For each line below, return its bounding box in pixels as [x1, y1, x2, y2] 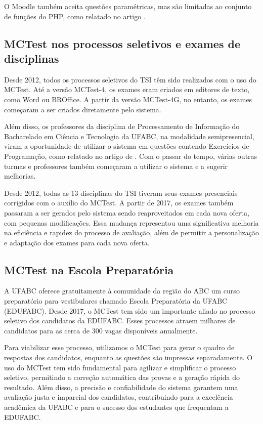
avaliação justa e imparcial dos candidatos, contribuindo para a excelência [4, 392, 233, 402]
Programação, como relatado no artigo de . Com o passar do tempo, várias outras [4, 150, 257, 161]
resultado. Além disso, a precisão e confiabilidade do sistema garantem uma [4, 381, 238, 392]
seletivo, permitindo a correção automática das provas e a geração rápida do [4, 372, 240, 383]
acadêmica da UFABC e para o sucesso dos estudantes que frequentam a [4, 402, 229, 412]
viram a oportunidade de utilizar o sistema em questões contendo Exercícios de [4, 141, 249, 151]
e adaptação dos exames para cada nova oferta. [4, 237, 150, 247]
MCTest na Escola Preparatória [4, 262, 174, 277]
